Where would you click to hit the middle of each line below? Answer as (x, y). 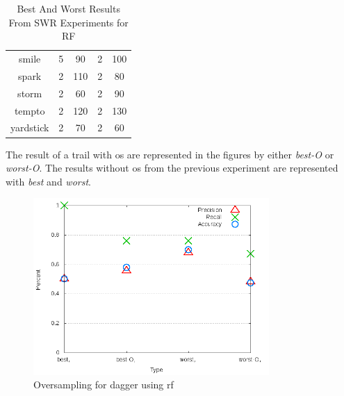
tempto (30, 110)
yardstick (30, 127)
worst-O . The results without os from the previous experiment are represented (172, 168)
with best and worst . (48, 181)
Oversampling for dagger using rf (104, 385)
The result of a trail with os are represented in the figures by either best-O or (170, 154)
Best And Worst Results (68, 8)
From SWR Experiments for (68, 22)
